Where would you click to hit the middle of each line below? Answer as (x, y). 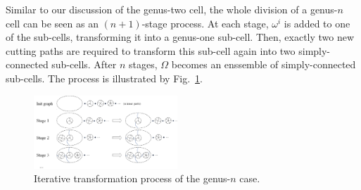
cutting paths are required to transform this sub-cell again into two (151, 50)
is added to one (317, 23)
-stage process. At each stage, (205, 23)
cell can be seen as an (52, 23)
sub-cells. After (84, 64)
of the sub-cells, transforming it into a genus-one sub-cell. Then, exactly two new (180, 37)
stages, (143, 64)
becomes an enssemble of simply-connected (264, 64)
